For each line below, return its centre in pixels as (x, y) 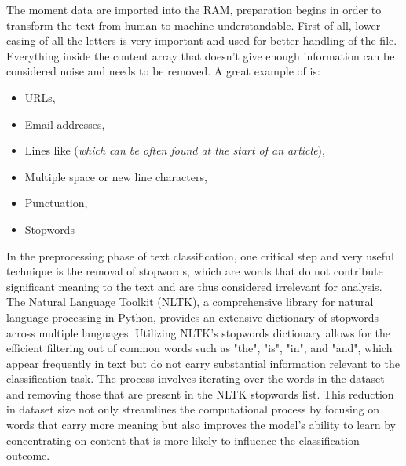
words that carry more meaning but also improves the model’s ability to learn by (201, 425)
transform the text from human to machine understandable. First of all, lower (194, 25)
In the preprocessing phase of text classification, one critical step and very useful (200, 255)
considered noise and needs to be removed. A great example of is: (163, 71)
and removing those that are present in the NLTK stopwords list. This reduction (200, 393)
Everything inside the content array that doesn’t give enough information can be (201, 55)
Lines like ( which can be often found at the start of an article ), (175, 150)
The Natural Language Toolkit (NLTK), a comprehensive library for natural (190, 302)
